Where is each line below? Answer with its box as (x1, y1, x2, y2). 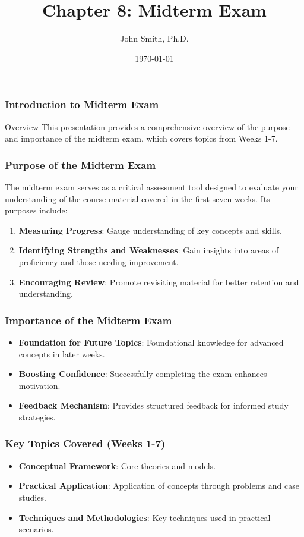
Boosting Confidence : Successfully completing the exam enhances (18, 368, 267, 380)
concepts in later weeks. (18, 347, 105, 360)
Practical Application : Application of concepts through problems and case (18, 479, 299, 492)
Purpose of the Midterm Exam (5, 157, 156, 172)
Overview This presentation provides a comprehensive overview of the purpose (5, 120, 290, 133)
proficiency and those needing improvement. (18, 255, 179, 268)
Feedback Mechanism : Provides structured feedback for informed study (18, 399, 289, 412)
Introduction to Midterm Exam (5, 97, 159, 112)
